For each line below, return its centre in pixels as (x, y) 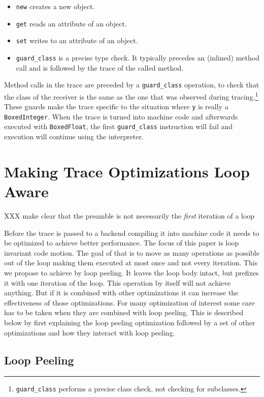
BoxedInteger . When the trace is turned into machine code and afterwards (121, 116)
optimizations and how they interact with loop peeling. (90, 332)
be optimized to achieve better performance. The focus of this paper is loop (122, 243)
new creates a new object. (55, 6)
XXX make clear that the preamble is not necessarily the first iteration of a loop (129, 216)
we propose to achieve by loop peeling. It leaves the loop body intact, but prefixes (131, 272)
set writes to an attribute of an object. (77, 40)
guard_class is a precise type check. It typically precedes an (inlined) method (138, 57)
